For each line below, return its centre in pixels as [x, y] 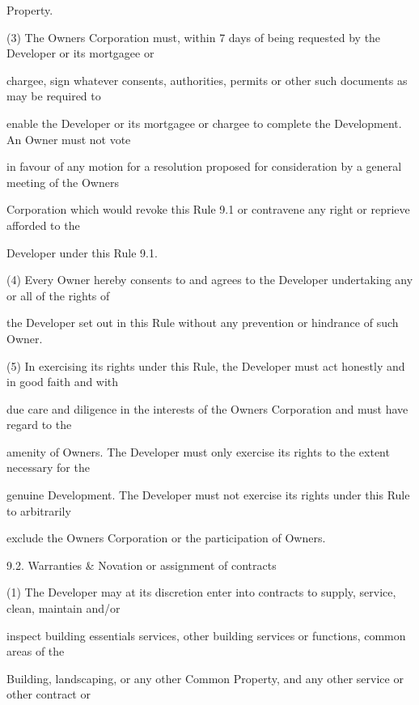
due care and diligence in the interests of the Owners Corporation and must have [207, 408]
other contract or [49, 694]
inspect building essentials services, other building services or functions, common [206, 635]
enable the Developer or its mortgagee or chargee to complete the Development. [204, 123]
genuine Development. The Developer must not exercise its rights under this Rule [208, 495]
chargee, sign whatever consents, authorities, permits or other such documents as [207, 80]
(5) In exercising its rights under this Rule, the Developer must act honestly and [206, 365]
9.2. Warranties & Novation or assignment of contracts [142, 565]
